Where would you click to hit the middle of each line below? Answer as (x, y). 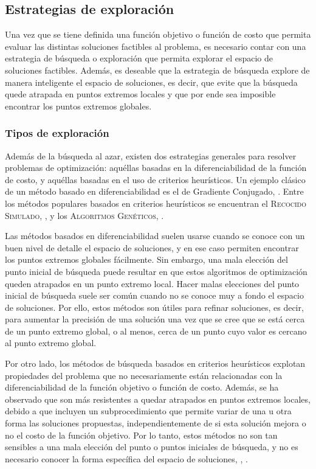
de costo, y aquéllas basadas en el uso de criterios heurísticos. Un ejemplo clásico (155, 179)
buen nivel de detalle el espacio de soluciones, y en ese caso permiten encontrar (152, 247)
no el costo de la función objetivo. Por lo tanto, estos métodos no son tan (141, 435)
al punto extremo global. (51, 343)
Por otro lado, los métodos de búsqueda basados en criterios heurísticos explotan (155, 363)
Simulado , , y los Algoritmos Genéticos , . (84, 215)
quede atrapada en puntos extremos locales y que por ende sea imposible (140, 94)
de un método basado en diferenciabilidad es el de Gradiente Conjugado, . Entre (154, 191)
